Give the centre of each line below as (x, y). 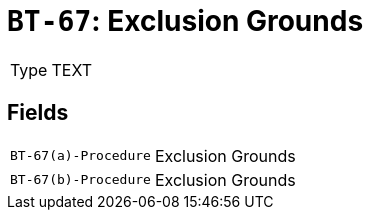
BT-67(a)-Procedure (80, 156)
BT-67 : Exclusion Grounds (185, 21)
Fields (38, 113)
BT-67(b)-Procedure (80, 180)
